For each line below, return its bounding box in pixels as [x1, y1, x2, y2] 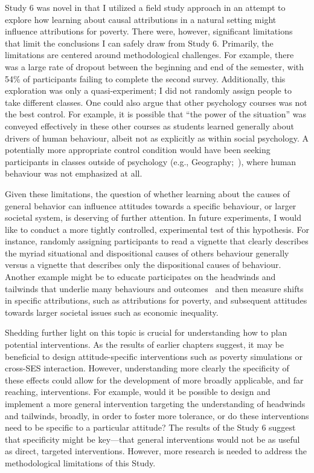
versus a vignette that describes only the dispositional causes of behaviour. [5, 258, 281, 271]
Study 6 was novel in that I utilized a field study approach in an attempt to [5, 1, 286, 13]
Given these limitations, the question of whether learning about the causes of [5, 187, 290, 200]
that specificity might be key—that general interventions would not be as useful [5, 432, 300, 445]
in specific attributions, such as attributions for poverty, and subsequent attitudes [5, 294, 307, 307]
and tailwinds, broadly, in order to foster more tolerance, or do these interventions [5, 409, 309, 422]
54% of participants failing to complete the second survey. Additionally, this [5, 72, 286, 85]
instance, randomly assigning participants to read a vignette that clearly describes [5, 235, 309, 247]
